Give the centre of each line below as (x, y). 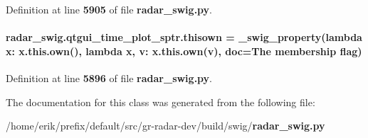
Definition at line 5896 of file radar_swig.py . (109, 77)
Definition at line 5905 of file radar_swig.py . (109, 9)
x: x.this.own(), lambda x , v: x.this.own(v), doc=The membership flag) (184, 51)
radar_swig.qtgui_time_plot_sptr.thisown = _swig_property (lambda (184, 37)
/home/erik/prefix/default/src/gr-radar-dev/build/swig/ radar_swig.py (165, 126)
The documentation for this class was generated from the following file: (161, 102)
